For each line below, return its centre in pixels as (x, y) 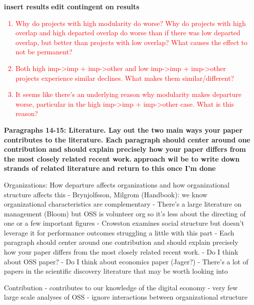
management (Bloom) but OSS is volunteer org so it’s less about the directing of (125, 213)
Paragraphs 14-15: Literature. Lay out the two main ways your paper (123, 129)
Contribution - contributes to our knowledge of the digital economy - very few (121, 287)
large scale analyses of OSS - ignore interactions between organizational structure (126, 297)
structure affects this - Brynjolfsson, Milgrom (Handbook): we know (106, 194)
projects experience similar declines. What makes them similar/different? (125, 78)
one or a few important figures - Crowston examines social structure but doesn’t (124, 223)
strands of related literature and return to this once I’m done (110, 168)
